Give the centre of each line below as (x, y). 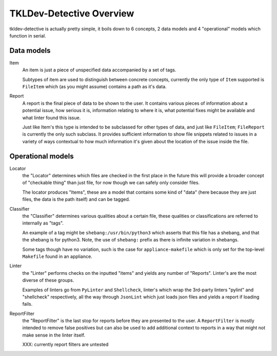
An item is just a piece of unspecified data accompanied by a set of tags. (99, 70)
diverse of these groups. (48, 280)
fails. (27, 304)
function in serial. (28, 35)
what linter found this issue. (52, 118)
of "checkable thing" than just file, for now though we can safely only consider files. (111, 183)
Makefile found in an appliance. (57, 256)
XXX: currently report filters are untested (65, 345)
